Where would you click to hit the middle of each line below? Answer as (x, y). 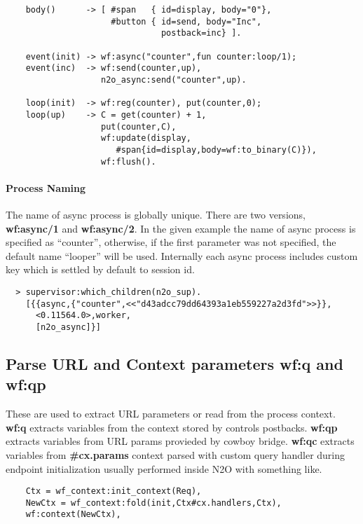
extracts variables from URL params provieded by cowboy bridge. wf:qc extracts (180, 441)
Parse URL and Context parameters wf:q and (174, 363)
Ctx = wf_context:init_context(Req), (114, 491)
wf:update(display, (146, 138)
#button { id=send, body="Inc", (186, 21)
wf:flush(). (129, 161)
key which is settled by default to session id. (100, 269)
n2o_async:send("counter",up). (174, 80)
